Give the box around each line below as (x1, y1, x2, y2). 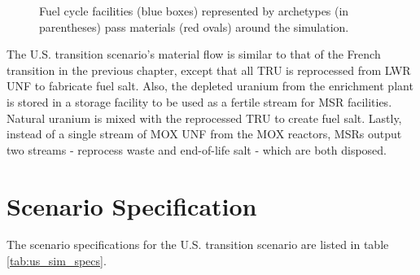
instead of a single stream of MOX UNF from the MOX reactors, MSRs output (7, 125, 402, 142)
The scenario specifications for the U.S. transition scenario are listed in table (7, 236, 389, 253)
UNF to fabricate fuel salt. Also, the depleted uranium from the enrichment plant (7, 77, 413, 94)
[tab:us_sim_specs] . (7, 252, 107, 269)
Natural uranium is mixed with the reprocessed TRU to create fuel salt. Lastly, (7, 109, 402, 126)
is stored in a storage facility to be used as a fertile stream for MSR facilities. (7, 93, 392, 110)
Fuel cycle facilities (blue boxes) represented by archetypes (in (39, 2, 349, 19)
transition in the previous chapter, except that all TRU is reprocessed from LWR (7, 61, 411, 78)
